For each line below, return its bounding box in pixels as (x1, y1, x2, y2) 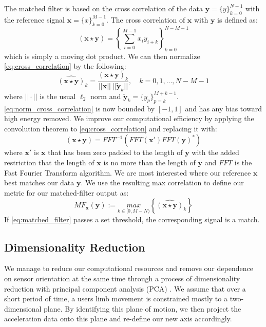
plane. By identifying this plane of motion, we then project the (44, 303, 241, 314)
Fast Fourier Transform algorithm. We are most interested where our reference (4, 167, 251, 178)
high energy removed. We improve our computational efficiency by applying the (4, 113, 254, 124)
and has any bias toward (185, 103, 262, 113)
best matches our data (4, 177, 74, 188)
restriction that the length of (4, 157, 94, 167)
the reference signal (4, 14, 65, 25)
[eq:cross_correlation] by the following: (4, 61, 126, 71)
